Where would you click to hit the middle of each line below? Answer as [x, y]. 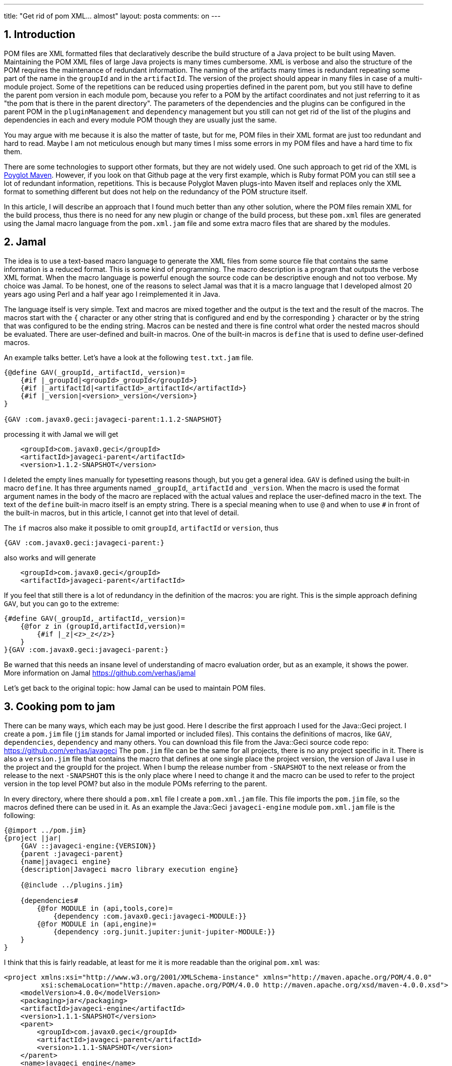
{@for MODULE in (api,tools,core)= [105, 908]
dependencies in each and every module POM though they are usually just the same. [141, 120]
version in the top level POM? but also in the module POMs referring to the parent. [136, 783]
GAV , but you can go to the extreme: [62, 603]
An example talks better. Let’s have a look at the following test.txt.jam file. [129, 357]
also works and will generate [50, 557]
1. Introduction [40, 35]
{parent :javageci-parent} [72, 853]
